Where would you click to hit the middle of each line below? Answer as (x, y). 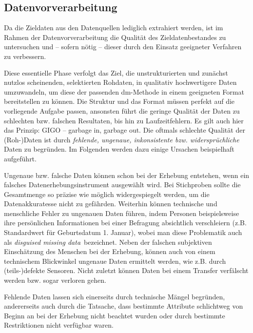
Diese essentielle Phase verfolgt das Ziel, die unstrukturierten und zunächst (116, 72)
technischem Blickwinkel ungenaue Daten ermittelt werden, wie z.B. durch (115, 261)
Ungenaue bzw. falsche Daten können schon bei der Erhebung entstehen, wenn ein (127, 175)
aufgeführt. (20, 158)
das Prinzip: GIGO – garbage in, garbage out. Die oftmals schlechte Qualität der (125, 130)
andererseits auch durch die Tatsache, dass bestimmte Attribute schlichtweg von (124, 306)
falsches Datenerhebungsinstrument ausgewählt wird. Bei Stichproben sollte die (122, 185)
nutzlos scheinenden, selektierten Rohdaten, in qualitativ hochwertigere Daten (120, 82)
